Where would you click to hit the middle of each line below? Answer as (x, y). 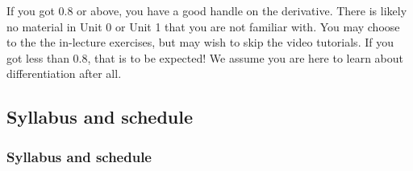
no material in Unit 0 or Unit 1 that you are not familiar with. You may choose (203, 26)
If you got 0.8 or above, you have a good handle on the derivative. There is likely (207, 10)
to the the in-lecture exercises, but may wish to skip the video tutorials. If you (200, 42)
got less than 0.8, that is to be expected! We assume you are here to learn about (205, 57)
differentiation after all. (64, 73)
